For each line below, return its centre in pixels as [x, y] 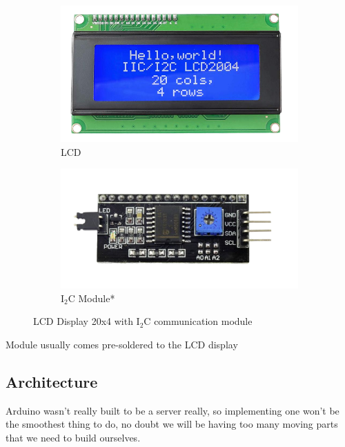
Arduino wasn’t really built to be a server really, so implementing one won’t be [172, 410]
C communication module [198, 321]
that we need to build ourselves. [73, 437]
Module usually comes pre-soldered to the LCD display [122, 344]
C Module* [91, 298]
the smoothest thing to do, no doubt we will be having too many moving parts [172, 424]
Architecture [52, 381]
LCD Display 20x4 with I [87, 321]
